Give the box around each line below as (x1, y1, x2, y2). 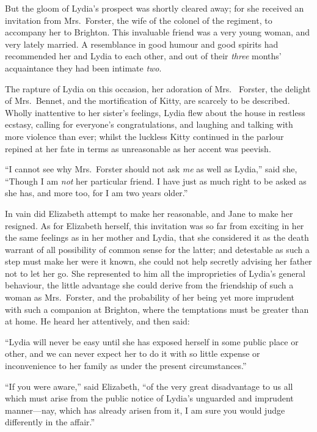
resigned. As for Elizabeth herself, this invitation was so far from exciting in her (5, 219, 304, 232)
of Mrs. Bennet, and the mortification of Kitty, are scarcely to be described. (5, 94, 290, 107)
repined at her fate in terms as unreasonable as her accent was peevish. (5, 142, 271, 155)
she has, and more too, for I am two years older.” (5, 186, 188, 199)
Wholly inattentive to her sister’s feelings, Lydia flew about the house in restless (5, 106, 305, 119)
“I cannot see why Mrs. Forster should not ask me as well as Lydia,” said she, (5, 163, 297, 175)
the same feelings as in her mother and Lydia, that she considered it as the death (5, 231, 309, 244)
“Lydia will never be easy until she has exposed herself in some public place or (5, 335, 299, 348)
